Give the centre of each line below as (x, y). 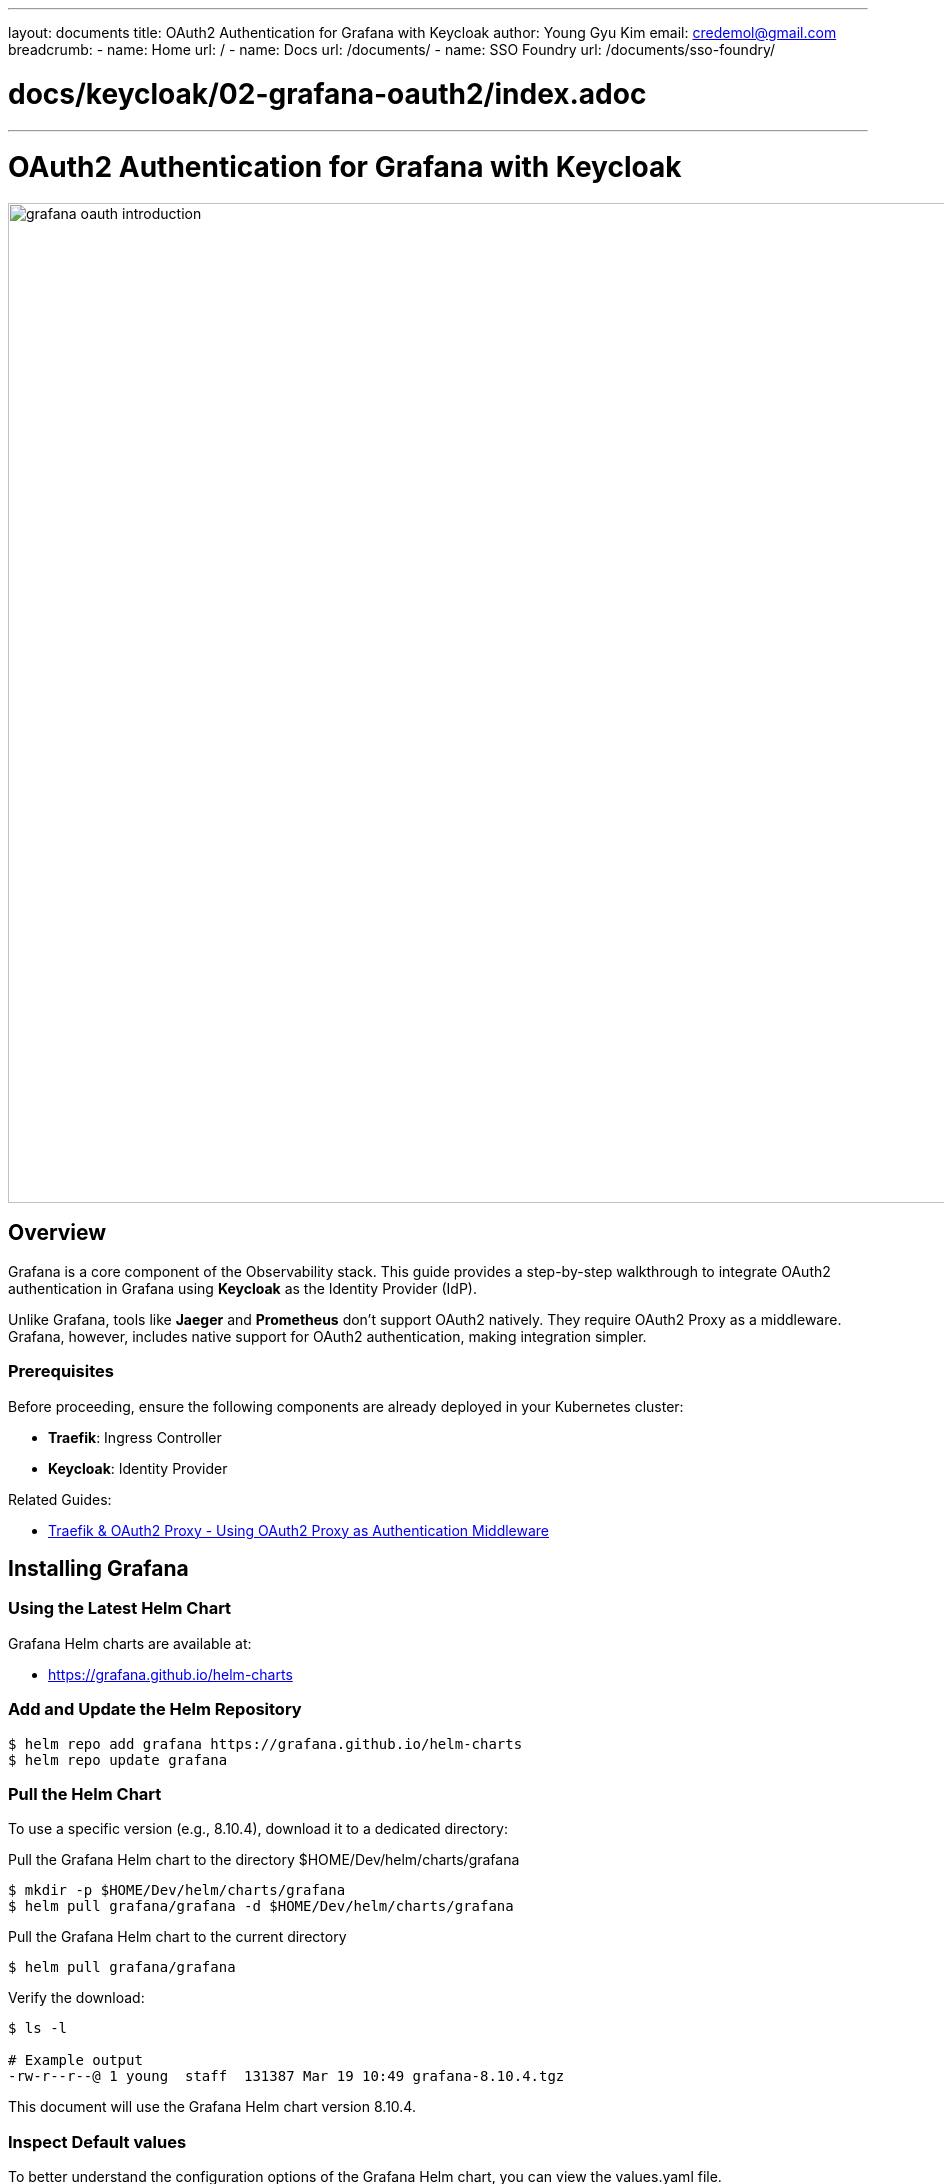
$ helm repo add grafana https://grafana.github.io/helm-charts (265, 1743)
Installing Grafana (98, 1569)
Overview (57, 1233)
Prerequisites (61, 1371)
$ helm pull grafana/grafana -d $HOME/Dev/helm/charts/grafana (261, 1906)
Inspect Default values (97, 2141)
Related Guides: (60, 1499)
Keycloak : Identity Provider (138, 1468)
